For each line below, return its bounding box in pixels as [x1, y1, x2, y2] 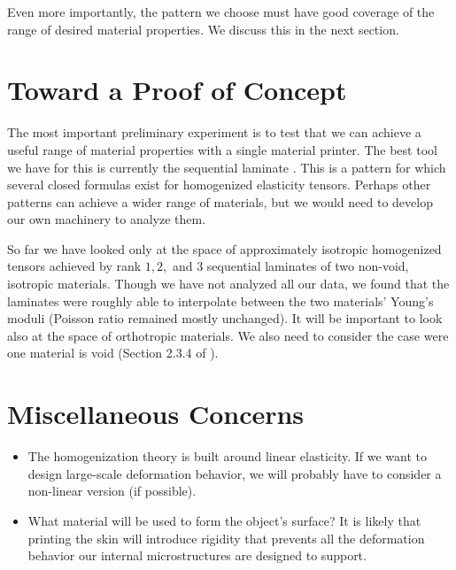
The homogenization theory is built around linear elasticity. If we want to [27, 447, 428, 466]
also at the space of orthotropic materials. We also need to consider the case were [7, 326, 449, 344]
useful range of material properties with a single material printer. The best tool [7, 140, 437, 158]
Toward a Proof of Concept [7, 72, 347, 108]
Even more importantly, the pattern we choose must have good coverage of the [7, 3, 435, 20]
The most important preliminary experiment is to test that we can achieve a [7, 123, 421, 142]
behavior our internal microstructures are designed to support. [27, 546, 367, 565]
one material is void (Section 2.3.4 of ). [7, 343, 219, 362]
